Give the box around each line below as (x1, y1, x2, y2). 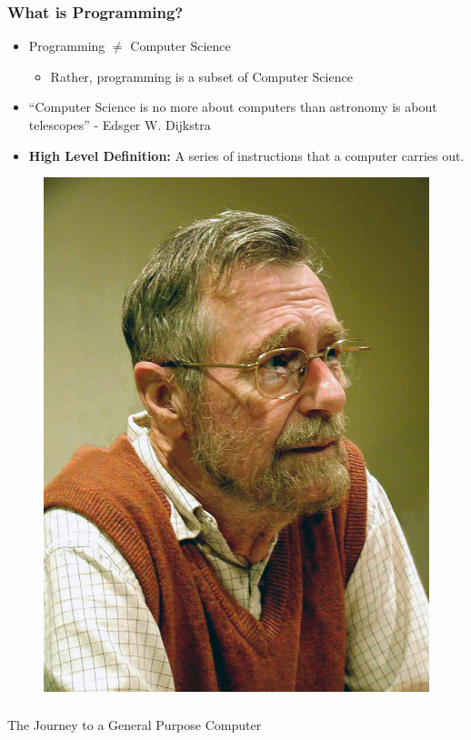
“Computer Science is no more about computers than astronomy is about (28, 97, 437, 116)
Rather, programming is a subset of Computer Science (50, 66, 353, 85)
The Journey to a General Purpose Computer (7, 715, 262, 735)
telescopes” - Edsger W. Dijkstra (28, 115, 211, 134)
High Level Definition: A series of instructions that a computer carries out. (28, 145, 465, 165)
